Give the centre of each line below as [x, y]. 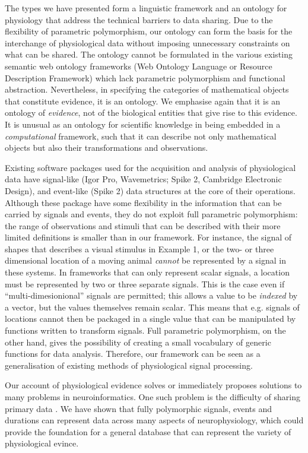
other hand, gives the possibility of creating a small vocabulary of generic [138, 342]
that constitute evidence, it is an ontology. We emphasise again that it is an [142, 101]
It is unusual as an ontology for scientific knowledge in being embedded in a [143, 124]
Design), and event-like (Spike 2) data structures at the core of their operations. [150, 190]
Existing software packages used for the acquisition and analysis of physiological [150, 167]
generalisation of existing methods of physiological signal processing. [129, 365]
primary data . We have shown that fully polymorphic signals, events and [139, 408]
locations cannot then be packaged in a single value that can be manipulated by [150, 319]
